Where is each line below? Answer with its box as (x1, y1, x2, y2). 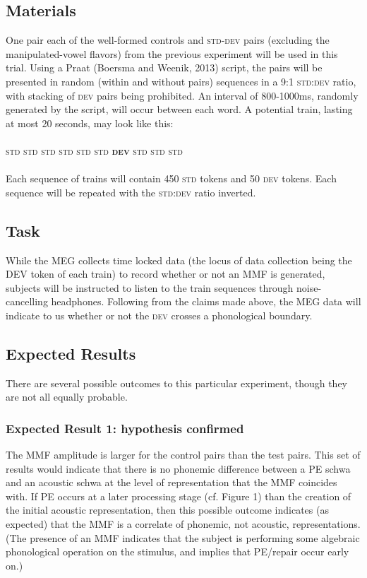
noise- (296, 280, 322, 295)
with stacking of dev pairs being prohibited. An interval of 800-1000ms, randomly (6, 88, 359, 102)
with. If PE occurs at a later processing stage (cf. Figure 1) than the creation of (6, 488, 351, 503)
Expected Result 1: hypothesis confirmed (6, 419, 244, 437)
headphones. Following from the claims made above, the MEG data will (51, 294, 361, 309)
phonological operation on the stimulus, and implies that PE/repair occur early (6, 544, 349, 559)
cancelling (6, 294, 48, 309)
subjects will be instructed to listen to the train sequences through (6, 280, 294, 295)
